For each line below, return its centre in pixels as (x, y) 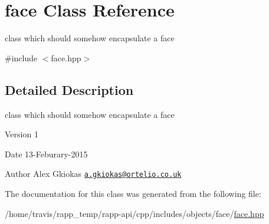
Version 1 (22, 134)
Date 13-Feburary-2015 (46, 154)
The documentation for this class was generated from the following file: (133, 193)
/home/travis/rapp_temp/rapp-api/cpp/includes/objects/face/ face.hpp (134, 213)
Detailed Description (69, 89)
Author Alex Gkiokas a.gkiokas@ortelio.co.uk (93, 174)
